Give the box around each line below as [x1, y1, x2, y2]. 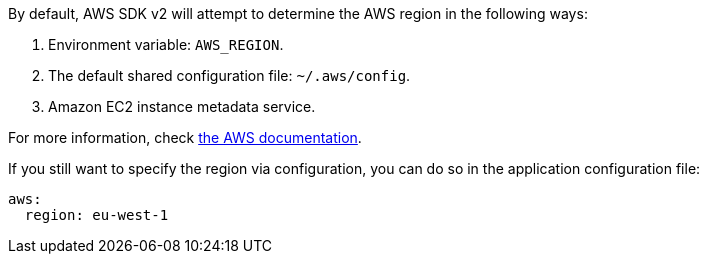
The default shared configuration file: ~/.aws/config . [48, 67, 411, 84]
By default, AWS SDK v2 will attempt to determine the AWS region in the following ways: [8, 5, 588, 22]
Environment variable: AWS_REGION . [48, 36, 284, 53]
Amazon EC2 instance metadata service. [48, 98, 316, 115]
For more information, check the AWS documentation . [8, 129, 362, 146]
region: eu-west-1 [24, 207, 169, 223]
